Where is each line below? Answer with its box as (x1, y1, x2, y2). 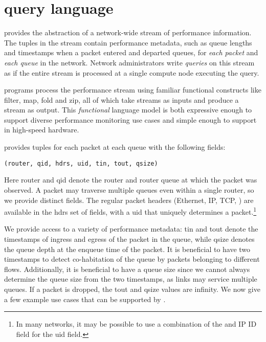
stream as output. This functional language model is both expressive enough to (4, 104, 252, 115)
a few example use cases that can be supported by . (4, 293, 166, 304)
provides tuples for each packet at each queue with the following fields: (4, 142, 226, 152)
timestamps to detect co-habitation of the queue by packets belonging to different (4, 254, 260, 264)
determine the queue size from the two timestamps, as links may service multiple (4, 273, 257, 284)
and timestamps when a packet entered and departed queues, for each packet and (4, 47, 258, 58)
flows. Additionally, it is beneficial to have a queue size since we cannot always (4, 263, 250, 274)
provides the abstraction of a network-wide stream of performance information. (4, 27, 252, 38)
